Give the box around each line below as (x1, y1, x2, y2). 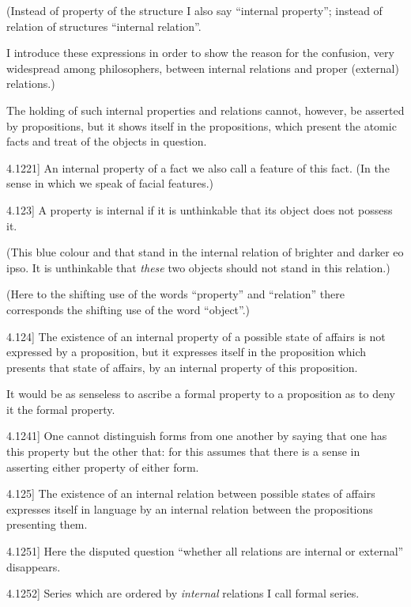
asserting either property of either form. (6, 458, 199, 475)
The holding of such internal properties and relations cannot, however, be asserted (6, 101, 405, 118)
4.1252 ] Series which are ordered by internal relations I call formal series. (6, 585, 360, 601)
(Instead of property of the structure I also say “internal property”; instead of (6, 2, 383, 18)
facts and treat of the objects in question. (6, 133, 207, 150)
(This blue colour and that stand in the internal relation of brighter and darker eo (6, 244, 404, 260)
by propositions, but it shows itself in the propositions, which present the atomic (6, 117, 397, 134)
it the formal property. (6, 400, 115, 417)
